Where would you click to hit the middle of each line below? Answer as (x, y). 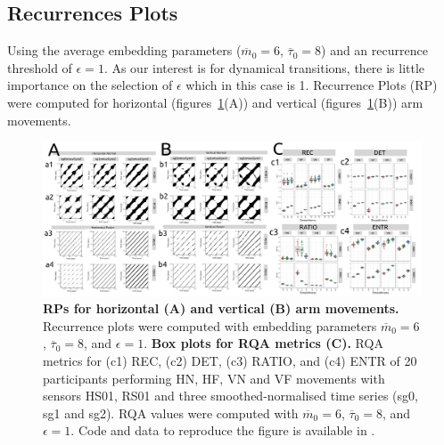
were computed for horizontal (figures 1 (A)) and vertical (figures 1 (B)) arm (215, 102)
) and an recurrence (374, 50)
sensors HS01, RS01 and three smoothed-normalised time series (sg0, (230, 396)
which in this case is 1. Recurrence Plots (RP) (312, 85)
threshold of (40, 67)
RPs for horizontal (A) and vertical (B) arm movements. (221, 308)
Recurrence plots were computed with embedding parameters (210, 325)
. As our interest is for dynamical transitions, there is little (264, 67)
